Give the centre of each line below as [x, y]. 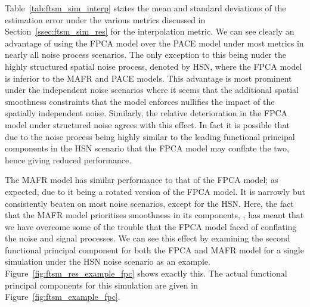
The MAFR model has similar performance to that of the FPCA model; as [142, 180]
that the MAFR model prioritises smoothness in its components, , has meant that [154, 215]
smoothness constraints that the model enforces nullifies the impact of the [140, 101]
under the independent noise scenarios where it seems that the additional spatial [152, 90]
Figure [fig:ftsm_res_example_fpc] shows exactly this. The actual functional [146, 273]
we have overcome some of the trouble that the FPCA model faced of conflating [151, 226]
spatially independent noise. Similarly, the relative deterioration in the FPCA [146, 113]
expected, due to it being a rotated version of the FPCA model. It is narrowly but [155, 191]
